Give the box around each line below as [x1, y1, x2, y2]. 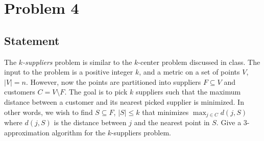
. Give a [216, 117, 242, 127]
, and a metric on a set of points [139, 66, 240, 77]
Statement [4, 32, 60, 48]
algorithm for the [52, 127, 106, 137]
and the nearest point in [134, 117, 210, 127]
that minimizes [142, 106, 189, 117]
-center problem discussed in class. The [138, 56, 260, 67]
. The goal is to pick [64, 86, 128, 97]
